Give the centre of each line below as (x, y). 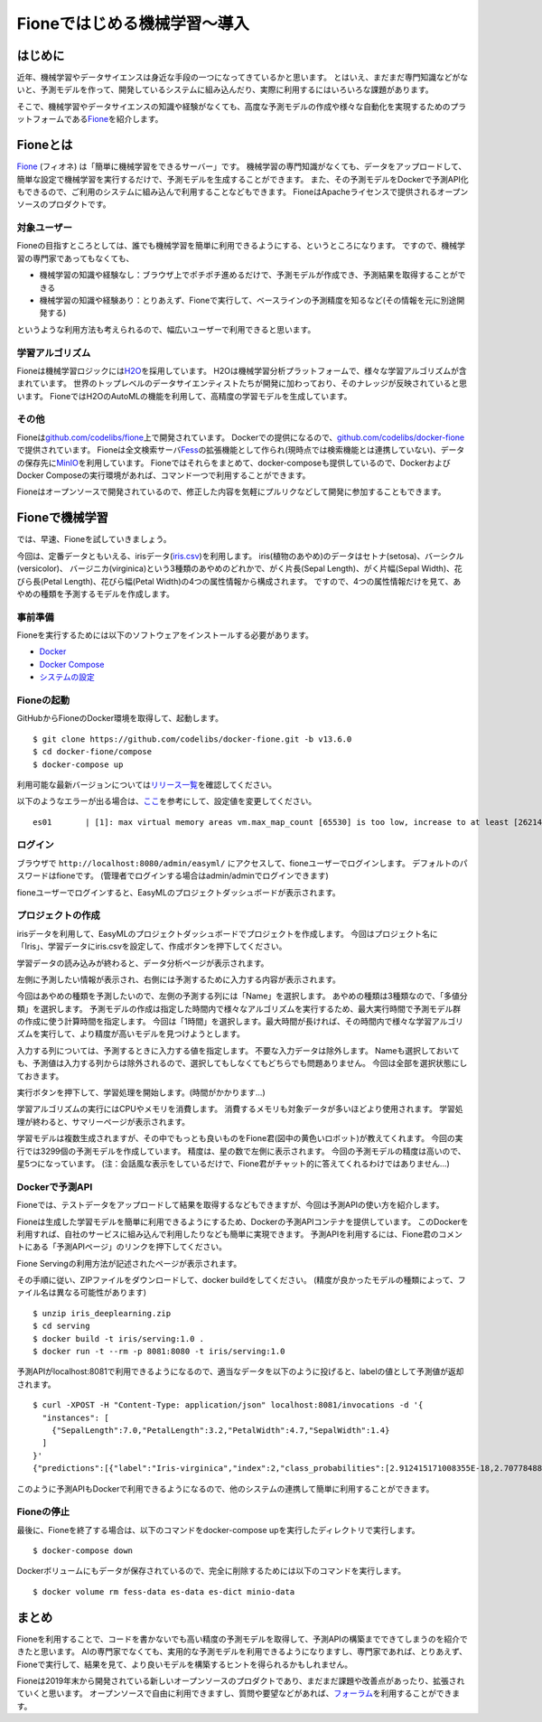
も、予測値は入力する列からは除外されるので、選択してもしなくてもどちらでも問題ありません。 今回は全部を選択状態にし (242, 1063)
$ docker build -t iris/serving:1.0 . (119, 1338)
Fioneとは (45, 145)
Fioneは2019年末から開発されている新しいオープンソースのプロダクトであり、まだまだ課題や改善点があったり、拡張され (241, 1680)
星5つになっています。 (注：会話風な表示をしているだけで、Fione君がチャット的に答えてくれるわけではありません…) (234, 1164)
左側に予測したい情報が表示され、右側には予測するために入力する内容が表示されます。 (178, 979)
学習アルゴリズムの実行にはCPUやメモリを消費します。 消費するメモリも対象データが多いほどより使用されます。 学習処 (240, 1109)
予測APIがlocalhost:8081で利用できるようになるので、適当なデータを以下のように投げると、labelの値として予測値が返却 (240, 1371)
